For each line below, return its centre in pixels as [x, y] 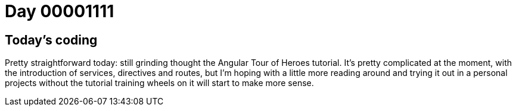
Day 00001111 [60, 11]
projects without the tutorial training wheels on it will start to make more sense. [159, 83]
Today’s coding [51, 40]
